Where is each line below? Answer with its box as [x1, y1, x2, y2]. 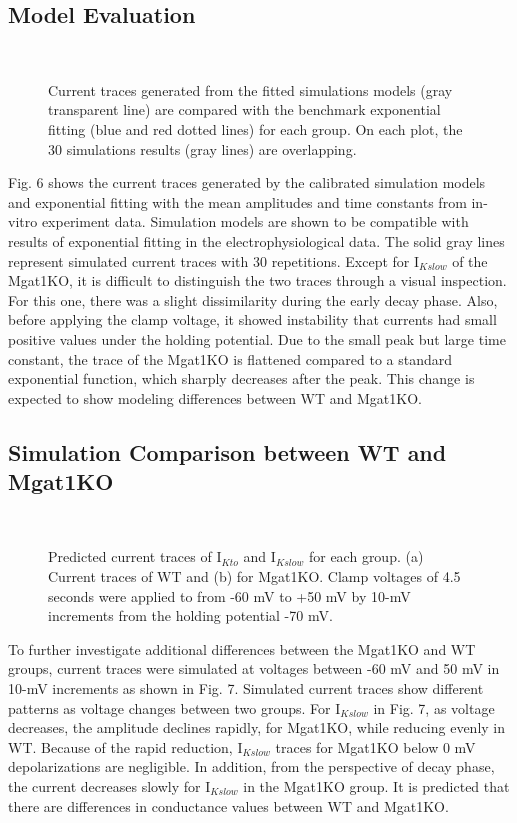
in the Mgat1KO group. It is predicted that [243, 776, 510, 797]
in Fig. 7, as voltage [373, 697, 495, 718]
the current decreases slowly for [8, 776, 201, 797]
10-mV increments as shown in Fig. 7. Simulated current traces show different [8, 678, 484, 699]
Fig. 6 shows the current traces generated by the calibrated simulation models [8, 172, 486, 193]
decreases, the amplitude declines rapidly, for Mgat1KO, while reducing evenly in [8, 717, 506, 738]
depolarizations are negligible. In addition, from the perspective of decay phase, [8, 756, 495, 777]
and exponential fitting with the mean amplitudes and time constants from [8, 191, 467, 212]
